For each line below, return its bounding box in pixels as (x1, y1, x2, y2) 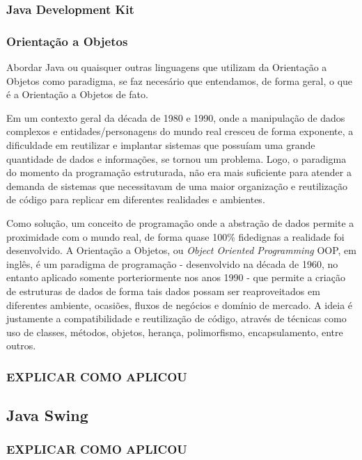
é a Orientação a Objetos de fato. (6, 87, 148, 102)
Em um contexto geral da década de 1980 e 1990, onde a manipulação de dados (6, 110, 345, 125)
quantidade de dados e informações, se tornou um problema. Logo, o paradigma (6, 151, 347, 166)
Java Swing (6, 404, 88, 426)
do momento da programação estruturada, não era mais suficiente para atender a (6, 165, 352, 180)
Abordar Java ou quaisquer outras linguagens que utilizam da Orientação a (6, 60, 327, 74)
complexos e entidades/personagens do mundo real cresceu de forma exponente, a (6, 124, 354, 138)
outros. (6, 338, 36, 353)
